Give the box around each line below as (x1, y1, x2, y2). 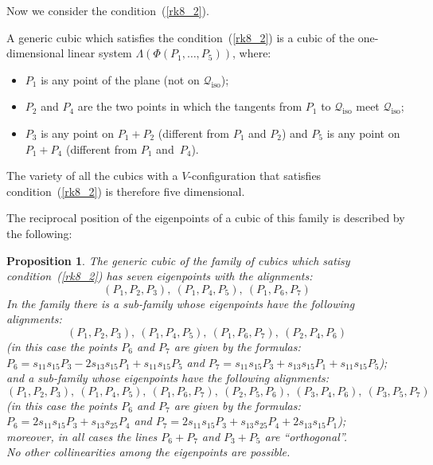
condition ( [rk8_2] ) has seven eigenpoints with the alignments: (6, 268, 313, 284)
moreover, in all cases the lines (6, 428, 158, 444)
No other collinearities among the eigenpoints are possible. (6, 444, 291, 460)
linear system (68, 45, 132, 61)
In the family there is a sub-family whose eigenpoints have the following (6, 295, 355, 311)
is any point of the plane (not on (41, 71, 200, 88)
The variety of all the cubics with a (6, 167, 178, 184)
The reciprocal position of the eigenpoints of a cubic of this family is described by (6, 209, 405, 226)
